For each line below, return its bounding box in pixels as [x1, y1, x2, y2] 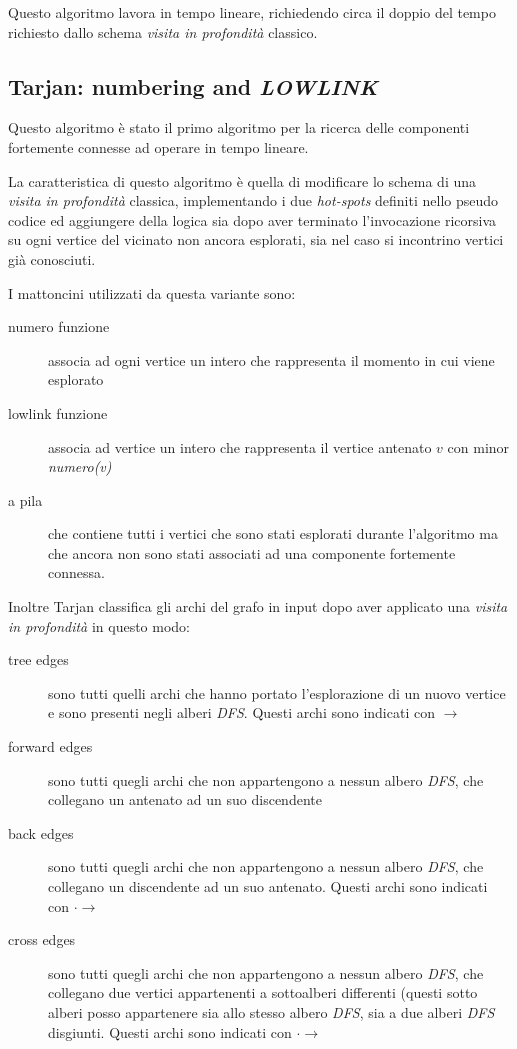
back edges [8, 822, 74, 843]
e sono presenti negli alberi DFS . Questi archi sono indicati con [48, 702, 435, 723]
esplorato [48, 369, 104, 390]
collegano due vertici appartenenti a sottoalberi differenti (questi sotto [48, 982, 478, 1003]
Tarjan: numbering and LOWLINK [8, 70, 378, 101]
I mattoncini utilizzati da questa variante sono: [8, 282, 296, 303]
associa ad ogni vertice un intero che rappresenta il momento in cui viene [48, 349, 495, 370]
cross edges [8, 929, 76, 950]
